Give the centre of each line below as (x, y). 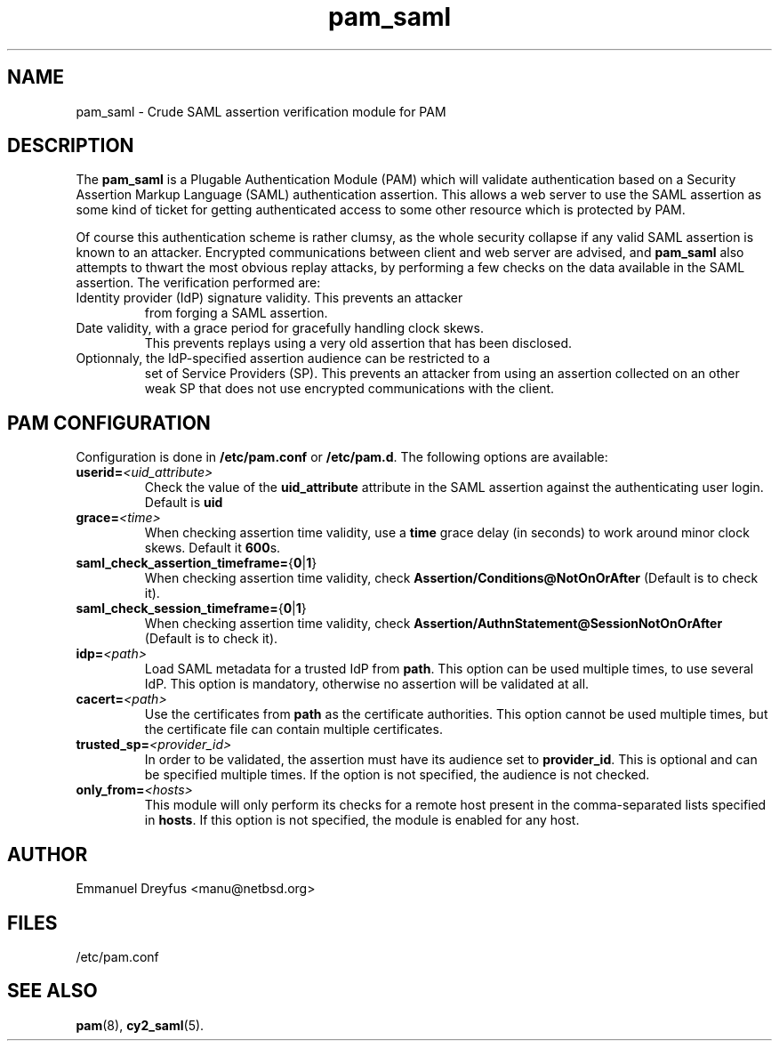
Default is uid (184, 503)
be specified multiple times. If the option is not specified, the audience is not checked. (397, 775)
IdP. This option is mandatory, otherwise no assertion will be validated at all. (367, 684)
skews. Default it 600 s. (213, 548)
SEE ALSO (52, 991)
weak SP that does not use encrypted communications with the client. (349, 389)
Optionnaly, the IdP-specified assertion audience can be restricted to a (283, 359)
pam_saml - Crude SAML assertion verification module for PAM (261, 111)
